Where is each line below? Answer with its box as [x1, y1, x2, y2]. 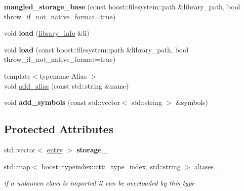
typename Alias [40, 70, 87, 81]
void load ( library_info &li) [4, 28, 89, 38]
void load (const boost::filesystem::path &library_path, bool [4, 44, 189, 54]
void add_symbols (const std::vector [4, 97, 120, 107]
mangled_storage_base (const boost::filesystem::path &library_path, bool [4, 1, 240, 11]
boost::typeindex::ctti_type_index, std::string [41, 161, 181, 171]
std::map [4, 161, 30, 171]
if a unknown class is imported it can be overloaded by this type [4, 178, 195, 188]
